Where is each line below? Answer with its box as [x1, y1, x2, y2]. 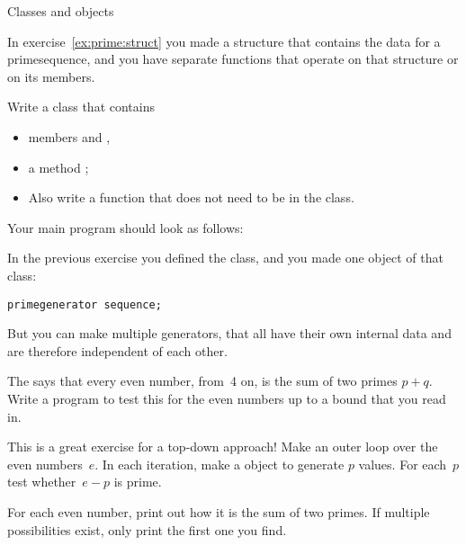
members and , [28, 127, 111, 146]
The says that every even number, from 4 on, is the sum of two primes [7, 371, 398, 390]
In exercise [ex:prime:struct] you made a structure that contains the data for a [7, 31, 441, 50]
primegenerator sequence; [7, 298, 162, 311]
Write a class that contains [7, 97, 155, 116]
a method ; [28, 157, 89, 176]
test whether [7, 472, 76, 491]
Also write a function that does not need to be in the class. [28, 188, 354, 207]
